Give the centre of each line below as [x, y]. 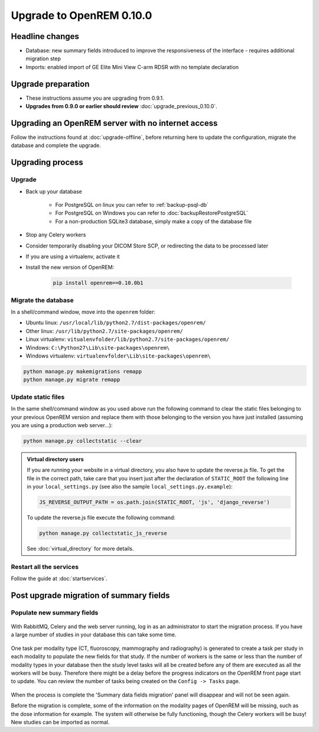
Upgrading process [47, 162]
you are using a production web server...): [62, 425]
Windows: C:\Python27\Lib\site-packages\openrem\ [98, 347]
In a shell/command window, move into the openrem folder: [83, 312]
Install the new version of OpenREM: [70, 267]
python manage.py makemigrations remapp [82, 371]
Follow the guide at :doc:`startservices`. [59, 578]
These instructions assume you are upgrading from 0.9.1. [95, 98]
